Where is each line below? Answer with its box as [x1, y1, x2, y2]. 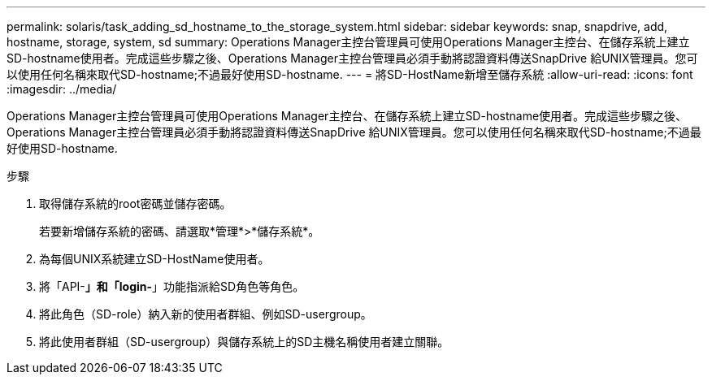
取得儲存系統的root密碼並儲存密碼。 [39, 197, 232, 210]
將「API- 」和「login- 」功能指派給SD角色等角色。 [39, 279, 305, 293]
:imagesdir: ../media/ [7, 82, 117, 96]
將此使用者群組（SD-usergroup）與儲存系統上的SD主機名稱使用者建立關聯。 [39, 335, 449, 349]
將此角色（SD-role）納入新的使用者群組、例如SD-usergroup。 [39, 307, 372, 321]
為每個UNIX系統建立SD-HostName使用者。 [39, 252, 270, 266]
